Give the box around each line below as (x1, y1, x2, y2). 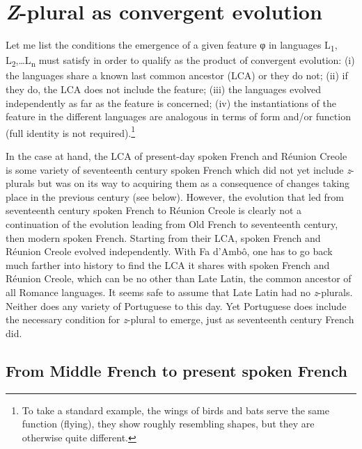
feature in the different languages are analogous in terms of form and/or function (6, 109, 351, 124)
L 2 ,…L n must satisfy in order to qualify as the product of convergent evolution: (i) (6, 53, 355, 70)
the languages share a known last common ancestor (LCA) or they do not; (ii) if (6, 68, 348, 83)
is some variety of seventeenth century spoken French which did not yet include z (6, 162, 351, 177)
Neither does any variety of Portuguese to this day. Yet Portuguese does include (6, 298, 347, 313)
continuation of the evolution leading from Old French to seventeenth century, (6, 216, 338, 231)
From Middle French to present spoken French (6, 359, 347, 381)
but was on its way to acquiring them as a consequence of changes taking (38, 176, 350, 190)
